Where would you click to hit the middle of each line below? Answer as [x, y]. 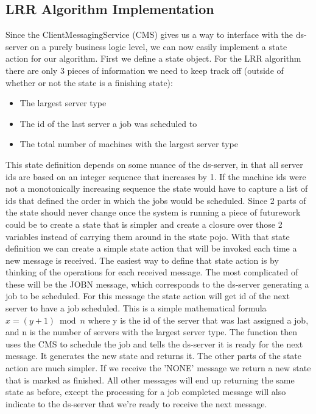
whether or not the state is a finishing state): [89, 82]
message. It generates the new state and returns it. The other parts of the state [153, 356]
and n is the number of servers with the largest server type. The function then [151, 332]
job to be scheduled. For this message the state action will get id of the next [148, 296]
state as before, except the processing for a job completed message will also [146, 392]
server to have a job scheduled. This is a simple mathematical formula [136, 308]
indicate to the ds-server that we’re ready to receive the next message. [136, 403]
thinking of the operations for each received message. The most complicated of [152, 272]
